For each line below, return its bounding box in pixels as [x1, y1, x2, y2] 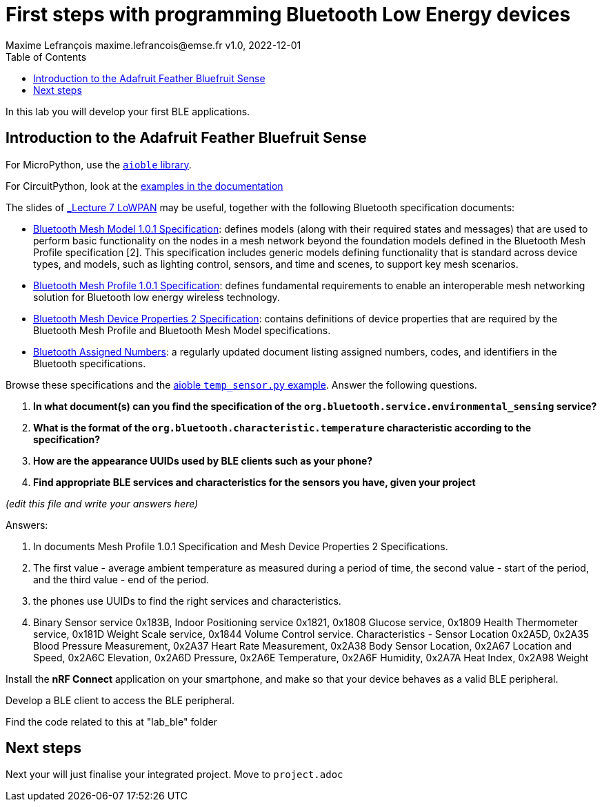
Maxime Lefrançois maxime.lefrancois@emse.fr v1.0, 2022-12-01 [6, 39, 301, 51]
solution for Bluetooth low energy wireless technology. [33, 291, 280, 303]
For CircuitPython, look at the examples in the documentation [6, 179, 283, 192]
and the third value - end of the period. [33, 573, 210, 585]
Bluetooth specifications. [33, 357, 146, 369]
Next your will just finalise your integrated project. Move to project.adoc [6, 768, 343, 781]
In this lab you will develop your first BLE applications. [6, 105, 250, 117]
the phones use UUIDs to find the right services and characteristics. [33, 594, 341, 607]
